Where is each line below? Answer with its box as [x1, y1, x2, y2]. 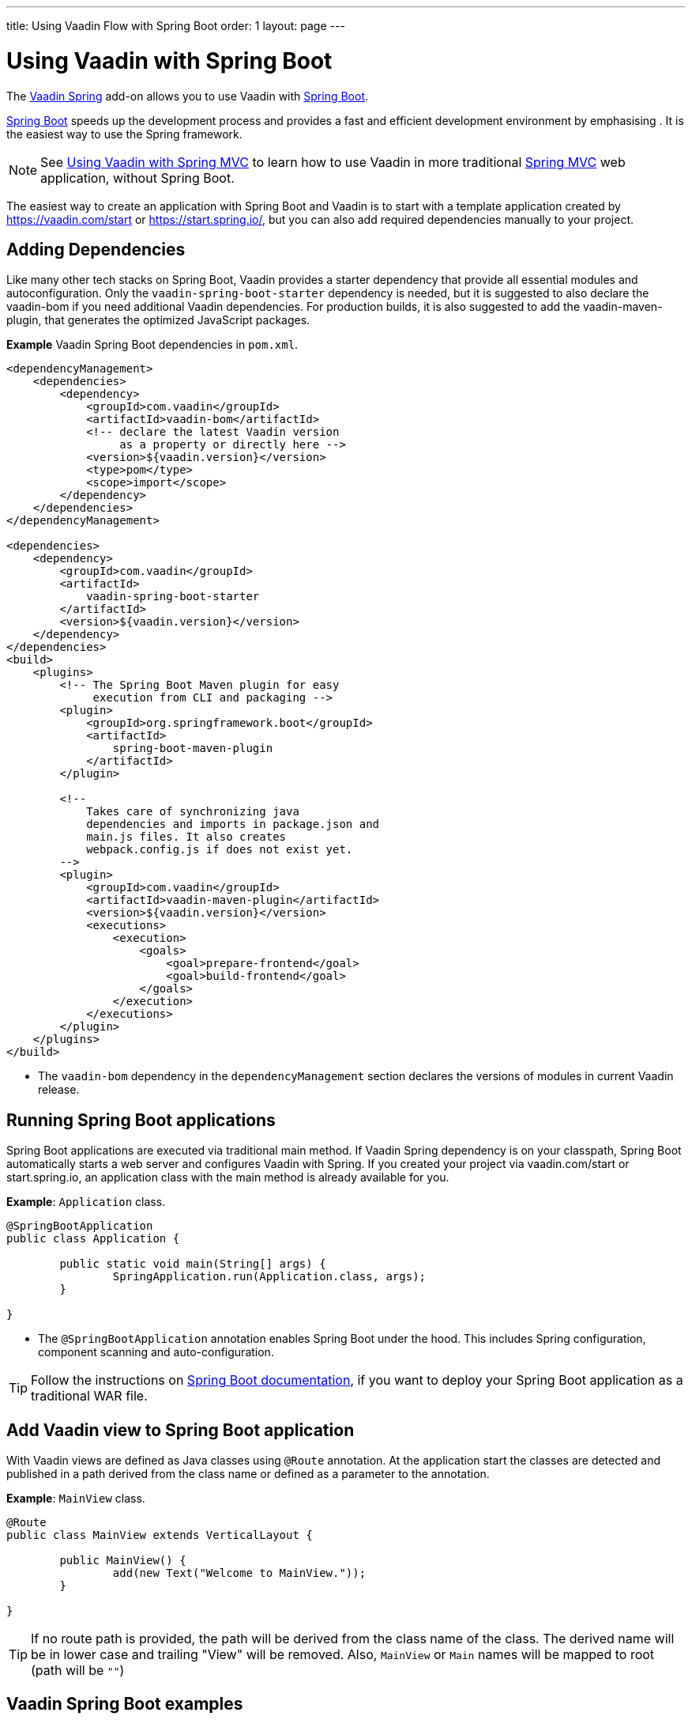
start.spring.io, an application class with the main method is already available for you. [6, 1170, 449, 1185]
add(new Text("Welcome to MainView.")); [112, 1567, 367, 1580]
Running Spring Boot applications [6, 1109, 276, 1130]
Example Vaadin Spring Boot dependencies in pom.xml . [6, 338, 299, 352]
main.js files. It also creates [86, 830, 287, 844]
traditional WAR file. [31, 1388, 148, 1404]
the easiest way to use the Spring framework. [6, 127, 243, 141]
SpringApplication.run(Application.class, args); [112, 1270, 427, 1283]
